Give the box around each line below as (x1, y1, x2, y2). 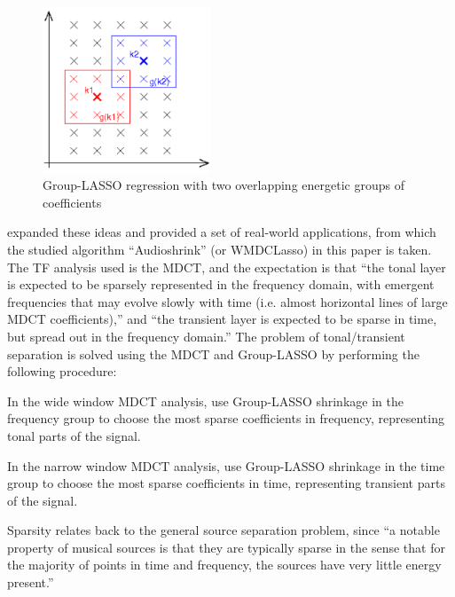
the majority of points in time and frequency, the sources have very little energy (7, 555, 442, 574)
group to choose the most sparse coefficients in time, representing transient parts (7, 474, 445, 492)
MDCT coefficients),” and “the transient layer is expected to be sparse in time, (7, 310, 437, 328)
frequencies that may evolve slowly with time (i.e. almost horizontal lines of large (7, 292, 448, 310)
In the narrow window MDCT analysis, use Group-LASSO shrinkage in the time (7, 456, 445, 475)
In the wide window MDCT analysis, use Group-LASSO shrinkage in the (7, 391, 404, 410)
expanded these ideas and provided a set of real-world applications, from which (7, 223, 436, 241)
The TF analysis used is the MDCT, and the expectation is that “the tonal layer (7, 257, 446, 276)
